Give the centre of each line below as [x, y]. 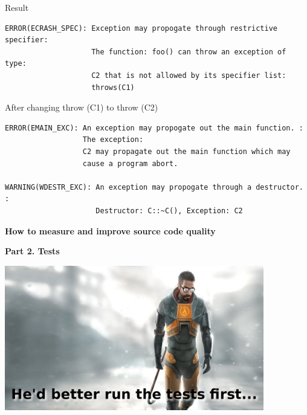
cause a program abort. [130, 163]
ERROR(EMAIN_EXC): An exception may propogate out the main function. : [154, 128]
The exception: [113, 140]
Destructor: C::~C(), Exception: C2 [169, 211]
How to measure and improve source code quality [110, 230]
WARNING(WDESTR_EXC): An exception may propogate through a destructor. [154, 187]
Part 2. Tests [32, 251]
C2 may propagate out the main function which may [186, 151]
